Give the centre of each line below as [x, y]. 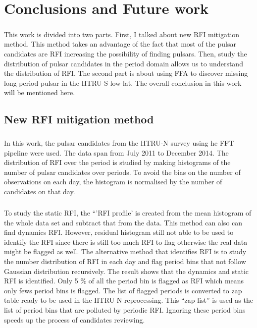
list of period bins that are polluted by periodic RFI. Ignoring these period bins [125, 309]
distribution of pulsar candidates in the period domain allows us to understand [124, 63]
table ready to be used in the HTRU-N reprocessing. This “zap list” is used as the [128, 300]
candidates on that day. [40, 191]
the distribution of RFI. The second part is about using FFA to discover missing [126, 73]
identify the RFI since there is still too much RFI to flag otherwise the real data [126, 242]
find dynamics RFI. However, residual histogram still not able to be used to [119, 232]
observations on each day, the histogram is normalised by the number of [113, 182]
